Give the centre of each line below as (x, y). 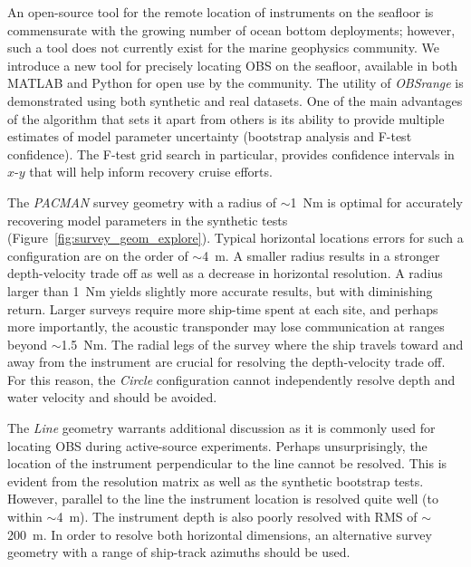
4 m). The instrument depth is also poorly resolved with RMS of (237, 517)
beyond (27, 344)
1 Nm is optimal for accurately (376, 202)
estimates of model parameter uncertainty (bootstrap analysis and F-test (210, 136)
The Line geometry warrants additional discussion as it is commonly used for (221, 428)
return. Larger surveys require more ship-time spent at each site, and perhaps (223, 308)
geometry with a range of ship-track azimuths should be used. (179, 552)
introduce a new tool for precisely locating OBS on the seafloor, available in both (233, 65)
